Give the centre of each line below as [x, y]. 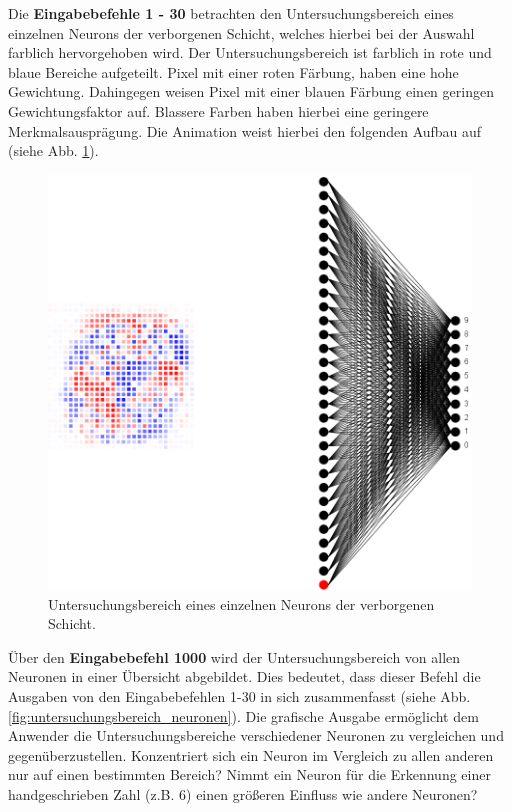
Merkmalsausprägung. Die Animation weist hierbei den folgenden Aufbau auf [245, 130]
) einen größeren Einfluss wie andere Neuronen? [332, 793]
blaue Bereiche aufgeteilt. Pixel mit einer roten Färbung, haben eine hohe [233, 71]
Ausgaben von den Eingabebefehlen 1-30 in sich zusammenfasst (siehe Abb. [239, 696]
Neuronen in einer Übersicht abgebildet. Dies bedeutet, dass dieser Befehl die [244, 676]
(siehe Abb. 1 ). [53, 150]
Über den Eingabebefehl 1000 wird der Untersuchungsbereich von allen [234, 656]
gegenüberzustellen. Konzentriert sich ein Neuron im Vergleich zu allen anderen [251, 754]
